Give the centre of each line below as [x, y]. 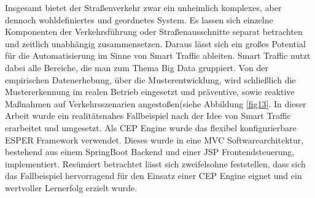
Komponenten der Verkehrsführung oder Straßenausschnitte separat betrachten [154, 32]
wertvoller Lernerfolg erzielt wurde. [71, 187]
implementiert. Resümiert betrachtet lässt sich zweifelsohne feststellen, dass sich [155, 163]
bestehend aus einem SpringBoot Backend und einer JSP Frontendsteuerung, [150, 152]
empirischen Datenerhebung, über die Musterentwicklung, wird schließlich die [150, 79]
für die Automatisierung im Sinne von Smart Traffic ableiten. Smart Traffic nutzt [158, 55]
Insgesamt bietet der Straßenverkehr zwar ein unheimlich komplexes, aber [143, 7]
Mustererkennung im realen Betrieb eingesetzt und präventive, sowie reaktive [150, 92]
